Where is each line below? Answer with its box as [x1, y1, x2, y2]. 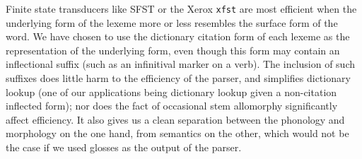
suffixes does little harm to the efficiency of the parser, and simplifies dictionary [6, 71, 351, 86]
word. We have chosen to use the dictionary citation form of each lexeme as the [6, 29, 350, 44]
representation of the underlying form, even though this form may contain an [6, 42, 340, 57]
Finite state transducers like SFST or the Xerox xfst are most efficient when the [6, 1, 357, 16]
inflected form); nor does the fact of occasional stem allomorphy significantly [6, 98, 338, 113]
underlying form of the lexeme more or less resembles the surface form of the [6, 15, 338, 30]
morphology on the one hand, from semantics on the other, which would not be [6, 126, 349, 141]
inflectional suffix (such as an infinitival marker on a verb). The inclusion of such [6, 57, 356, 71]
